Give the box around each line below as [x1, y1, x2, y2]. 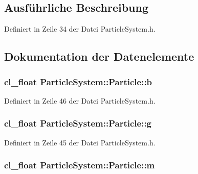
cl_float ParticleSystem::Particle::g [4, 117, 152, 130]
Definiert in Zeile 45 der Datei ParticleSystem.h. [4, 137, 156, 147]
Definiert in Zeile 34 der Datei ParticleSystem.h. [4, 23, 156, 34]
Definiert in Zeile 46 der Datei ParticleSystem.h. [4, 95, 156, 106]
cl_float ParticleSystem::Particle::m [4, 159, 155, 171]
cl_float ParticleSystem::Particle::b [4, 75, 152, 88]
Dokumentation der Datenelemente [4, 48, 194, 64]
